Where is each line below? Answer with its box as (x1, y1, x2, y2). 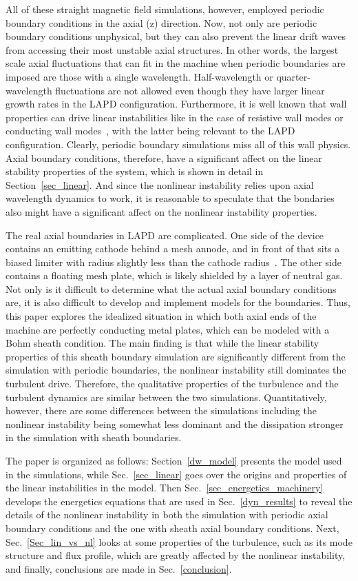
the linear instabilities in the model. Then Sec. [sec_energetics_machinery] (6, 480, 324, 495)
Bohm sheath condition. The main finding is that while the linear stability (6, 336, 319, 350)
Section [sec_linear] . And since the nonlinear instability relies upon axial (6, 177, 314, 192)
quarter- (276, 69, 310, 83)
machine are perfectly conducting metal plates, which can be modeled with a (6, 322, 330, 336)
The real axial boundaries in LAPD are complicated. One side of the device (6, 227, 324, 242)
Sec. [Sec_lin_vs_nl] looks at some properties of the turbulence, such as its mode (6, 534, 352, 549)
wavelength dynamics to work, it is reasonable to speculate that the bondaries (6, 191, 335, 205)
